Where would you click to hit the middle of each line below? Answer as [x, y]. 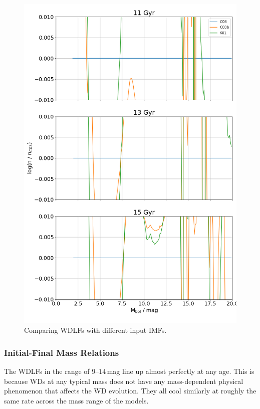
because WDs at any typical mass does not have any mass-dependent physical [124, 381]
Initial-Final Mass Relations [62, 352]
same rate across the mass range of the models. [76, 400]
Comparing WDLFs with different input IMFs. [95, 330]
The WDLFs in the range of [47, 371]
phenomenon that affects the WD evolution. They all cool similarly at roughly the [130, 391]
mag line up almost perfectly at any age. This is [181, 371]
